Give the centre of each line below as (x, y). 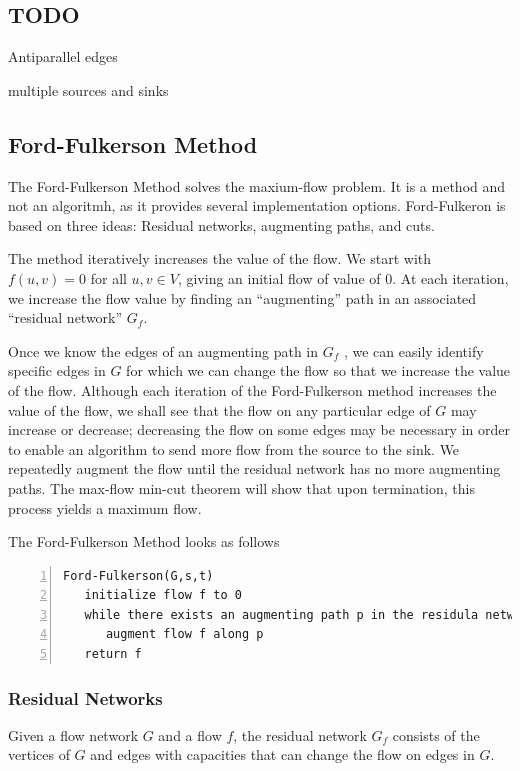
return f (113, 654)
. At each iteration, (450, 277)
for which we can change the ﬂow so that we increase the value (318, 370)
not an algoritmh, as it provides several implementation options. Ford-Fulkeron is (257, 205)
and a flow (190, 734)
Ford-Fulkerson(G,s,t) (138, 575)
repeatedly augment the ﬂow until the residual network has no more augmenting (254, 468)
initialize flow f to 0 (163, 595)
